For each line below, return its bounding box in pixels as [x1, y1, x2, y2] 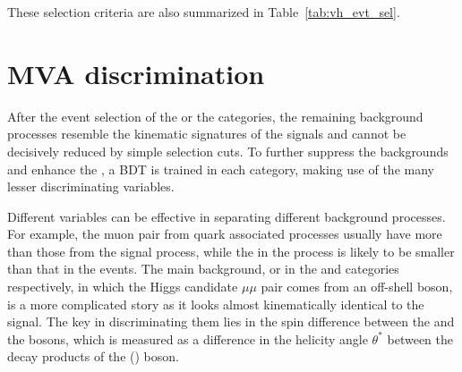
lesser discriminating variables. [7, 177, 175, 196]
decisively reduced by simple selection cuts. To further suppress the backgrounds [7, 141, 449, 160]
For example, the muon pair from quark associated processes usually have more [7, 224, 442, 243]
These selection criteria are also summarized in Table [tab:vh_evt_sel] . [7, 3, 400, 21]
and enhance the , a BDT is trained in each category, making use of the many [7, 159, 434, 178]
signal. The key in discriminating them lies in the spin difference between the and [7, 312, 455, 331]
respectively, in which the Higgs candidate [7, 277, 238, 296]
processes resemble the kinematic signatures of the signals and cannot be [7, 124, 406, 143]
